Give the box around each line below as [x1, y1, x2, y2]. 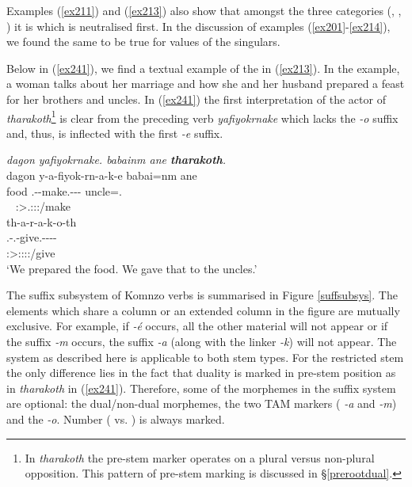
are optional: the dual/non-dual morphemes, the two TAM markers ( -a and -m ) [6, 395, 397, 412]
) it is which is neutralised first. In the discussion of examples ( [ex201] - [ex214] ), [6, 17, 391, 34]
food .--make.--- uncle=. [6, 182, 122, 199]
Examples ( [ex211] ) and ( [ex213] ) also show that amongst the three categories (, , [6, 2, 402, 18]
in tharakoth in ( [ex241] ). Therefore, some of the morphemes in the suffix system [6, 379, 396, 396]
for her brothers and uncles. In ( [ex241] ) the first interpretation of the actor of [6, 90, 386, 107]
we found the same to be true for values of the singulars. [6, 33, 280, 50]
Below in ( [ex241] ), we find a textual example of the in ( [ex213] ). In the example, [6, 59, 400, 76]
